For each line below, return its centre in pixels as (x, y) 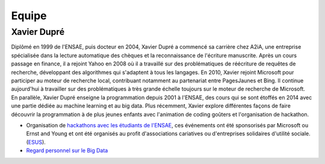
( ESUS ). (36, 142)
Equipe (29, 16)
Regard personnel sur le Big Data (67, 151)
